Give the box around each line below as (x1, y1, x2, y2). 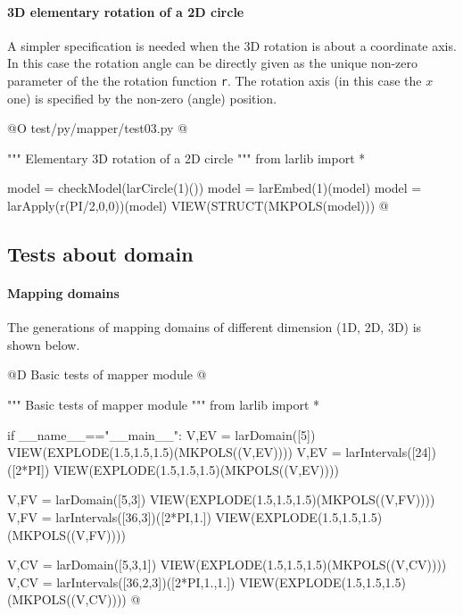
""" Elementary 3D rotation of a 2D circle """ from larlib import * (7, 148, 366, 167)
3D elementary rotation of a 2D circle (7, 2, 244, 21)
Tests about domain (7, 240, 194, 267)
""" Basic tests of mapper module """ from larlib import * (7, 395, 320, 413)
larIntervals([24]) (345, 443, 436, 461)
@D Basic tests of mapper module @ (7, 365, 207, 384)
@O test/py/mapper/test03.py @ (7, 119, 188, 137)
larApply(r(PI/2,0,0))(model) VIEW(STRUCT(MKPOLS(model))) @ (7, 196, 389, 215)
